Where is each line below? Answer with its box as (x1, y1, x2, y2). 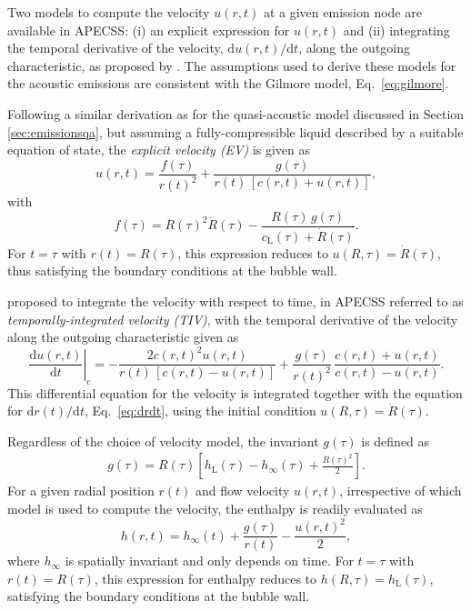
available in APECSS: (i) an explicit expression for (7, 20, 290, 39)
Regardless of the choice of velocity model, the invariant (7, 431, 319, 450)
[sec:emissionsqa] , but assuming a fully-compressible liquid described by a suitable (7, 122, 464, 141)
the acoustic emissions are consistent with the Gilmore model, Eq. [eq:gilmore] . (7, 74, 449, 93)
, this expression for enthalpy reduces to (94, 568, 317, 587)
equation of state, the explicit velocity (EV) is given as (7, 140, 311, 159)
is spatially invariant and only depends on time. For (65, 551, 354, 570)
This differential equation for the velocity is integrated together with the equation (7, 383, 463, 402)
